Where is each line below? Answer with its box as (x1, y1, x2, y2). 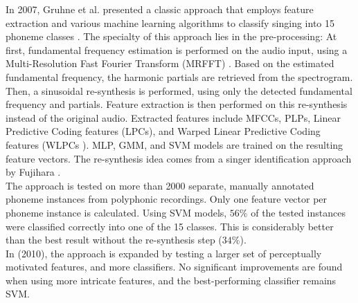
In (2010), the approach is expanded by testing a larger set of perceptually (6, 246, 322, 260)
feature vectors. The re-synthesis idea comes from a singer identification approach (6, 151, 352, 165)
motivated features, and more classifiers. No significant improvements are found (6, 259, 343, 274)
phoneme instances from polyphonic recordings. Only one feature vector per (6, 192, 328, 206)
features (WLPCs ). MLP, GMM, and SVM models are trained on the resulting (6, 137, 343, 151)
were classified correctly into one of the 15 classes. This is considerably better (6, 219, 334, 233)
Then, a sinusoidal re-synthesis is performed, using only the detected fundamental (6, 83, 352, 98)
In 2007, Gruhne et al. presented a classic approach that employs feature (6, 2, 314, 16)
